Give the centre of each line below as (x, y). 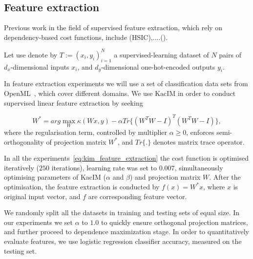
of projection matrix (76, 141)
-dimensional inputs (40, 66)
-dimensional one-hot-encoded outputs (158, 66)
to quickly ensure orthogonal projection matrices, (174, 222)
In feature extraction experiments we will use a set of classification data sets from (126, 83)
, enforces (200, 132)
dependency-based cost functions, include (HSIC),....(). (86, 37)
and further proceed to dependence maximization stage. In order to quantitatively (126, 231)
